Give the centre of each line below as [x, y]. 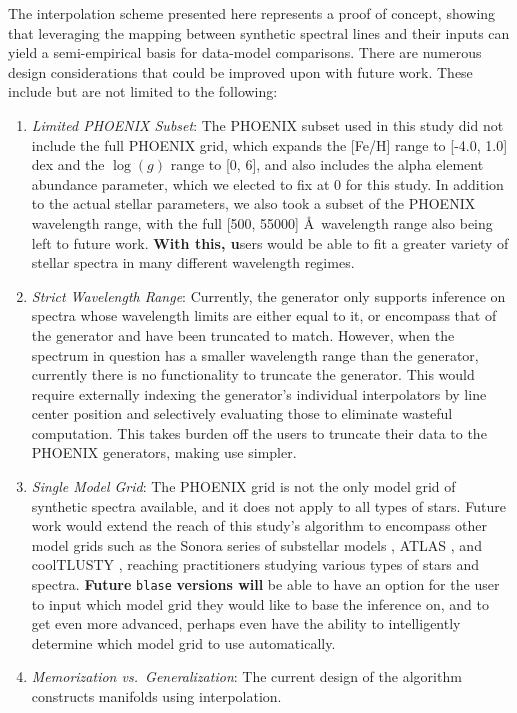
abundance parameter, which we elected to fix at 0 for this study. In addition [267, 183]
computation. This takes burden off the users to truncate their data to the [259, 432]
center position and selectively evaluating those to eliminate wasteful [242, 413]
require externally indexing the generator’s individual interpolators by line [259, 393]
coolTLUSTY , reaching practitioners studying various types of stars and [255, 564]
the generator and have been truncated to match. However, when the [243, 334]
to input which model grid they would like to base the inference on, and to [260, 603]
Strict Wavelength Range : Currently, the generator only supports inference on [268, 295]
